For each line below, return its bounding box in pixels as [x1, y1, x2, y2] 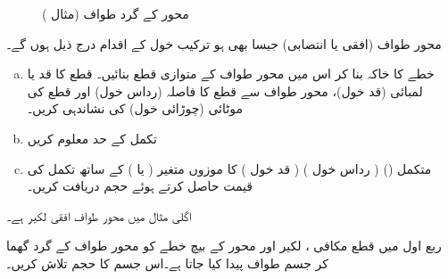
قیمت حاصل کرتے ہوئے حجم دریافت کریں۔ [27, 176, 253, 195]
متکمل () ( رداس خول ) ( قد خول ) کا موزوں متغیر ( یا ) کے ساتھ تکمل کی [27, 159, 432, 177]
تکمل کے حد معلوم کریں [27, 128, 157, 147]
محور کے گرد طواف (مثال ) [42, 4, 189, 22]
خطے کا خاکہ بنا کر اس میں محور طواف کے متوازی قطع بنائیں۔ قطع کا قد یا [27, 64, 435, 83]
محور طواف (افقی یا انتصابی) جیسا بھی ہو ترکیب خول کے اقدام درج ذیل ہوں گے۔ [6, 34, 442, 53]
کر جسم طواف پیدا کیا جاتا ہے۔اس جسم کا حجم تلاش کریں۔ [6, 253, 328, 272]
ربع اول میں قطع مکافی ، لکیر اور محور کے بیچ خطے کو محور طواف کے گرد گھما [6, 236, 442, 255]
